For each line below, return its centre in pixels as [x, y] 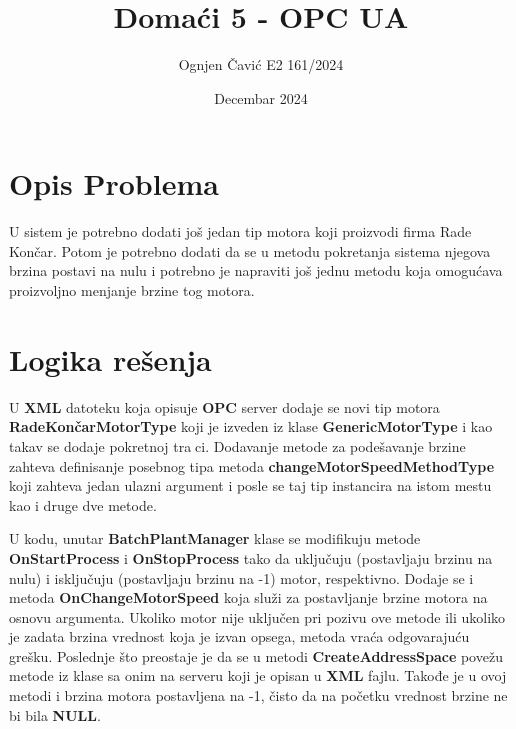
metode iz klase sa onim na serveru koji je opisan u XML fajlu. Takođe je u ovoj [258, 675]
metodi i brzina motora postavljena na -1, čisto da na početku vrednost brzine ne [258, 695]
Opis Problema [114, 183]
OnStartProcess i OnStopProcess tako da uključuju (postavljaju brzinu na [251, 557]
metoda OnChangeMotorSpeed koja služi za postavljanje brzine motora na [248, 597]
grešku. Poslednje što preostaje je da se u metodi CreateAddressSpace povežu [256, 655]
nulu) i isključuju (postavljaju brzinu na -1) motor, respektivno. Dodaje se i [241, 577]
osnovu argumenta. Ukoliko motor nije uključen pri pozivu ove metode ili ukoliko [257, 616]
